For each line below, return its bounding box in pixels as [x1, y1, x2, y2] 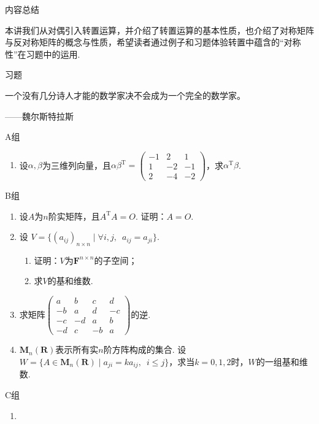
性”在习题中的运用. [5, 47, 80, 60]
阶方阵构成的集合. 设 [103, 343, 186, 356]
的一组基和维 [256, 355, 308, 368]
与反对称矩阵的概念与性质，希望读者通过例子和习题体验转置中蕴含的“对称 [5, 36, 301, 48]
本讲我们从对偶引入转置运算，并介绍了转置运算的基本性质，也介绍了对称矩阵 [5, 23, 314, 36]
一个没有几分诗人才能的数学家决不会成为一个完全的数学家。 [5, 88, 245, 101]
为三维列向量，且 [42, 158, 111, 171]
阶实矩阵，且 [48, 209, 100, 222]
